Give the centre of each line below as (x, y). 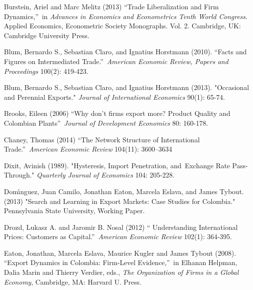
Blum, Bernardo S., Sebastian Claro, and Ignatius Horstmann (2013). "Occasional (126, 87)
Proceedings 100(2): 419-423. (46, 71)
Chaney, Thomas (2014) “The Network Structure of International (102, 139)
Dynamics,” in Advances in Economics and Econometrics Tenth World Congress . (126, 16)
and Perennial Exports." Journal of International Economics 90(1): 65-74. (115, 97)
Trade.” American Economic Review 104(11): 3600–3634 (88, 149)
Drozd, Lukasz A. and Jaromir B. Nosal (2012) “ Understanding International (121, 227)
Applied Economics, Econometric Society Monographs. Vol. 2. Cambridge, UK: (123, 26)
